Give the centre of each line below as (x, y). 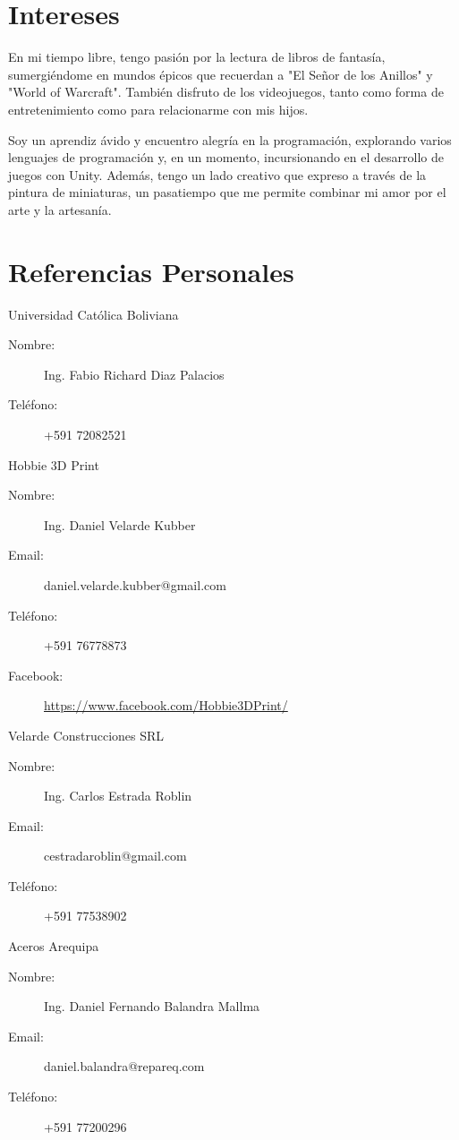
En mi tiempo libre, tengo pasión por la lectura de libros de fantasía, (197, 57)
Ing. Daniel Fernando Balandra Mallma (152, 1006)
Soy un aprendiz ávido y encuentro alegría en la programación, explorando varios (230, 139)
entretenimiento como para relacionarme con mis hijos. (158, 109)
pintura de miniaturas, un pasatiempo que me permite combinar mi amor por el (227, 192)
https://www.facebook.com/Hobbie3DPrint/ (166, 705)
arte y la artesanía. (60, 209)
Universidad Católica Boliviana (93, 314)
